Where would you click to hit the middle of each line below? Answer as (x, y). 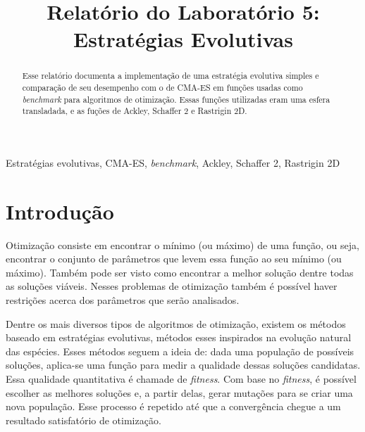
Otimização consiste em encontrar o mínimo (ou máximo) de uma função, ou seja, (182, 244)
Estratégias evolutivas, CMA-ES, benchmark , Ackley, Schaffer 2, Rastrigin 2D (173, 162)
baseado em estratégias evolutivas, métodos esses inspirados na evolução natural (179, 337)
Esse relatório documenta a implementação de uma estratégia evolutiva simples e (171, 76)
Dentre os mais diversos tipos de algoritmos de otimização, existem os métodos (176, 323)
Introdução (60, 211)
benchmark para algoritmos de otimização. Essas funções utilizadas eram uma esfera (176, 99)
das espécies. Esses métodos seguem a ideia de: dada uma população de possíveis (180, 351)
